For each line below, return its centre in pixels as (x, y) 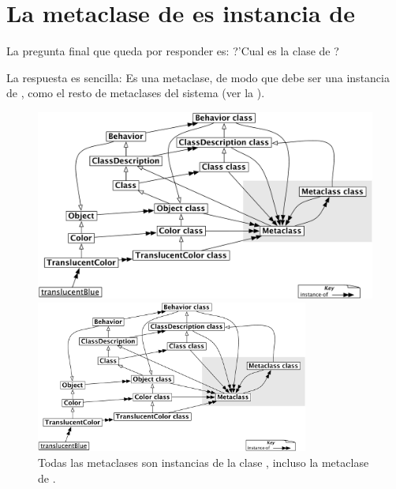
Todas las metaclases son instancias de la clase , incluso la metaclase (204, 462)
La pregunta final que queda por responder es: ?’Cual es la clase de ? (173, 51)
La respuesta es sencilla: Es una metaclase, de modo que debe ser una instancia (198, 77)
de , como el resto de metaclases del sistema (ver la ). (136, 93)
